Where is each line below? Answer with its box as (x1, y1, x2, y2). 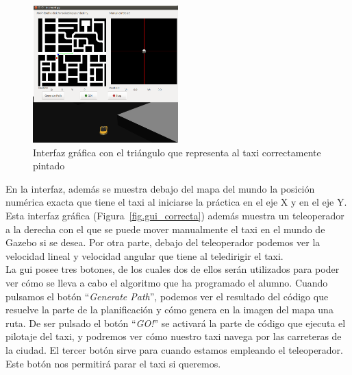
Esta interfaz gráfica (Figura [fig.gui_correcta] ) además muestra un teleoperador (5, 208, 344, 223)
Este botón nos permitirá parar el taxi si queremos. (5, 356, 221, 370)
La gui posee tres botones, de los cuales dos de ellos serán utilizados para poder (5, 262, 340, 276)
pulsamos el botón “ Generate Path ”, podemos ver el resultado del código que (5, 289, 329, 303)
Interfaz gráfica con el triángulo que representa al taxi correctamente (33, 145, 321, 159)
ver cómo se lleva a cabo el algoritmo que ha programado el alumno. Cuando (5, 276, 328, 290)
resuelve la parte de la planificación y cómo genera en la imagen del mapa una (5, 302, 334, 317)
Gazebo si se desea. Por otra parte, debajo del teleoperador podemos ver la (5, 235, 320, 250)
